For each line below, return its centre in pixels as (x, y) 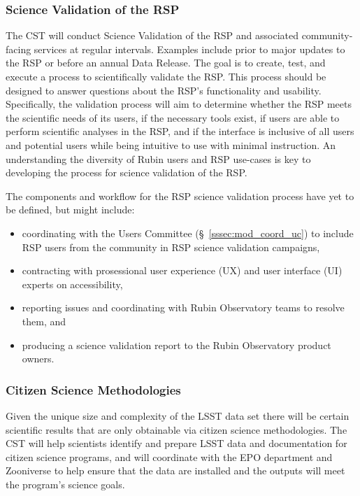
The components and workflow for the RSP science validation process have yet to (180, 196)
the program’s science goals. (65, 484)
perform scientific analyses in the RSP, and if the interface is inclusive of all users (180, 131)
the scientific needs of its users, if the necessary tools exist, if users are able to (173, 117)
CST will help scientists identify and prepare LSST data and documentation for (177, 443)
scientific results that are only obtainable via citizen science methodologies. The (177, 429)
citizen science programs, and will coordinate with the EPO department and (169, 456)
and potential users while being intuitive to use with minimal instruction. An (171, 144)
